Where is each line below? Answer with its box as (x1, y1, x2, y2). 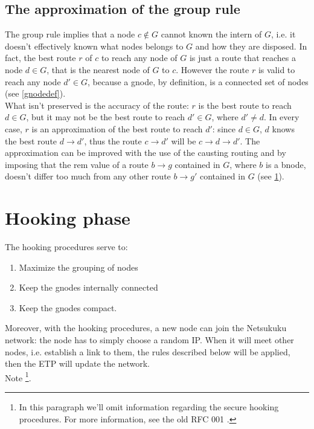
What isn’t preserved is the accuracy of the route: (5, 98, 189, 111)
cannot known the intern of (161, 28, 262, 40)
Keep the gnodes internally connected (19, 281, 158, 294)
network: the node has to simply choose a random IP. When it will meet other (5, 334, 294, 346)
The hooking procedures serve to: (5, 240, 128, 253)
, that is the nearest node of (46, 63, 150, 76)
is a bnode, (266, 158, 306, 170)
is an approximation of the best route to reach (31, 122, 203, 135)
